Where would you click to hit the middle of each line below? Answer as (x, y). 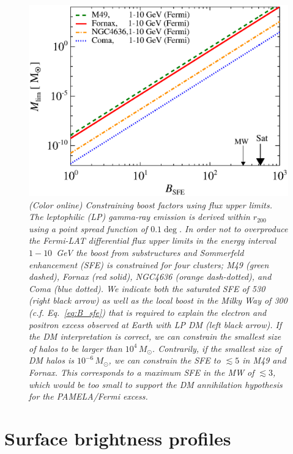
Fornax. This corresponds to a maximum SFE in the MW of (142, 372)
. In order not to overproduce (233, 228)
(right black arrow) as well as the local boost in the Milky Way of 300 (158, 300)
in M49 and (264, 360)
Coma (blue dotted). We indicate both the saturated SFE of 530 (147, 288)
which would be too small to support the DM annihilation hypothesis (156, 384)
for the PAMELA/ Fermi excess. (88, 396)
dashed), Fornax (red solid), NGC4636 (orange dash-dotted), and (150, 276)
